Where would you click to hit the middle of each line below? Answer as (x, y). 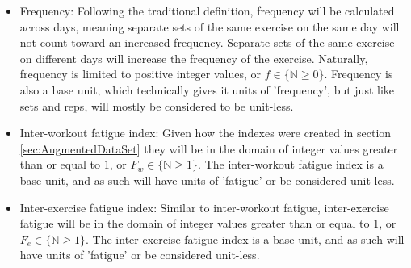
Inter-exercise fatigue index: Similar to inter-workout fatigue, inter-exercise (204, 207)
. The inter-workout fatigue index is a (291, 164)
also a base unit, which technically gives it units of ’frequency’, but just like (207, 89)
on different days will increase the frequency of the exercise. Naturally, (194, 58)
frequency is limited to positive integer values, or (140, 74)
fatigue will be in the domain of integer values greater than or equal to (195, 223)
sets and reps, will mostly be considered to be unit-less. (157, 105)
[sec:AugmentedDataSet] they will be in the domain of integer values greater (209, 148)
